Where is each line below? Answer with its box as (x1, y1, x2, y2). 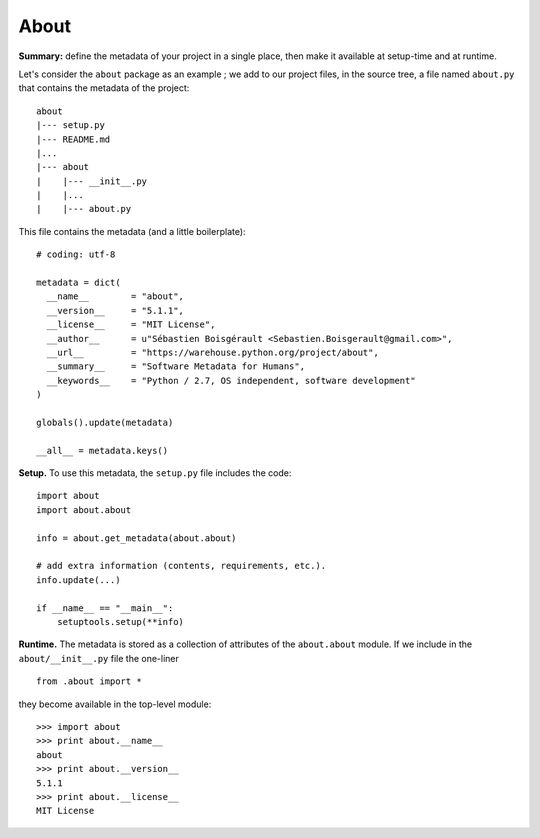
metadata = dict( (36, 277, 121, 289)
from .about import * (36, 676, 142, 687)
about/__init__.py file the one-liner (18, 652, 180, 664)
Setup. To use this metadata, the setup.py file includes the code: (18, 467, 292, 479)
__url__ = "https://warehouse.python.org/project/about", (46, 346, 379, 358)
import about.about (36, 504, 132, 515)
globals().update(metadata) (36, 416, 174, 428)
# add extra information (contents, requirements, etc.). (36, 560, 327, 572)
